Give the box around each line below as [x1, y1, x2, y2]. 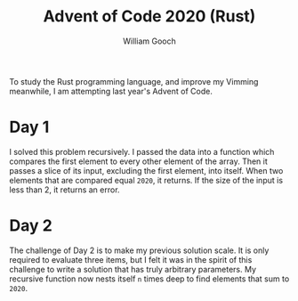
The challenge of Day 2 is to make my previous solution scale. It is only [9, 245, 270, 256]
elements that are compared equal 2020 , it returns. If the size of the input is [9, 175, 283, 185]
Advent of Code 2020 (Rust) [43, 6, 256, 27]
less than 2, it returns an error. [9, 184, 120, 195]
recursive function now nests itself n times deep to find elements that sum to [9, 273, 290, 284]
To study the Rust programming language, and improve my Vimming [9, 76, 259, 86]
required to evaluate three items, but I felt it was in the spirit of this [9, 254, 253, 264]
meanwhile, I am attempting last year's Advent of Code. [9, 85, 213, 96]
